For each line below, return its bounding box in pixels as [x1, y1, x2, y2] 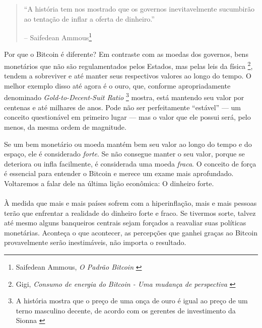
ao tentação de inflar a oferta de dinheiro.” [24, 13, 155, 24]
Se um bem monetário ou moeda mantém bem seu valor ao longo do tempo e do [4, 138, 252, 149]
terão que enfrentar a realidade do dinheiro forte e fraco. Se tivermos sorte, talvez [4, 207, 256, 218]
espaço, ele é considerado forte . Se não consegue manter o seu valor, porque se [4, 148, 245, 159]
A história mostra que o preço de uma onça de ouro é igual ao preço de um [16, 295, 248, 306]
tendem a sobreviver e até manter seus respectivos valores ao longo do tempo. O [4, 70, 251, 81]
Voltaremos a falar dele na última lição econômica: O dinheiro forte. [4, 178, 214, 188]
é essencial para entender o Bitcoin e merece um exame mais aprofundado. [4, 168, 234, 179]
